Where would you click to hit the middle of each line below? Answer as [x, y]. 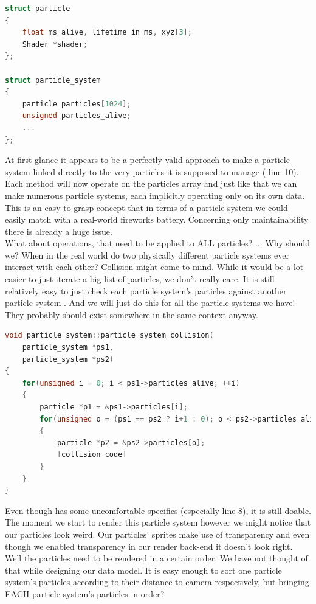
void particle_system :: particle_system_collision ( [109, 335]
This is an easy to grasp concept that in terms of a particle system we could [146, 207]
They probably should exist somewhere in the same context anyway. [132, 314]
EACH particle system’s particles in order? [85, 593]
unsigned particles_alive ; [77, 116]
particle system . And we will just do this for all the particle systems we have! [150, 303]
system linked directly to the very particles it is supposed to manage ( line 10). [152, 171]
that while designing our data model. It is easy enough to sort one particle [143, 570]
